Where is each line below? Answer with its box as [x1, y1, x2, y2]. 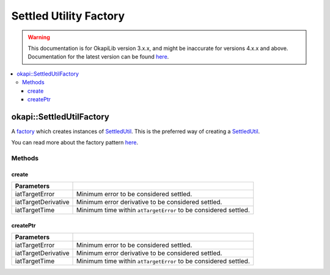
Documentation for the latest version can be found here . [28, 53, 169, 60]
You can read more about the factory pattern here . [11, 139, 139, 146]
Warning [28, 34, 50, 41]
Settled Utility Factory [11, 9, 125, 23]
